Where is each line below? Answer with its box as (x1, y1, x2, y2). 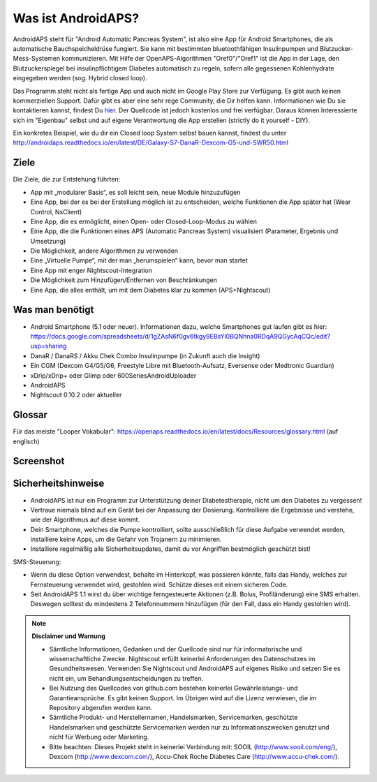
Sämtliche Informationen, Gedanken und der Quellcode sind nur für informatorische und (49, 644, 302, 653)
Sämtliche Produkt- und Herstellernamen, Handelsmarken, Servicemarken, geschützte (49, 713, 298, 722)
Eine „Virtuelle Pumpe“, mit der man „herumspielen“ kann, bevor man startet (30, 256, 248, 265)
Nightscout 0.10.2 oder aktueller (30, 391, 122, 399)
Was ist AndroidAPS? (13, 10, 140, 26)
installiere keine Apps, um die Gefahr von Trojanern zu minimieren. (30, 535, 222, 544)
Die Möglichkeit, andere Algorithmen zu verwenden (30, 246, 178, 255)
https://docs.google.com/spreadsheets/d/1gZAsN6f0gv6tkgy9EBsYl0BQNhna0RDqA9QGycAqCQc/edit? (30, 332, 331, 340)
